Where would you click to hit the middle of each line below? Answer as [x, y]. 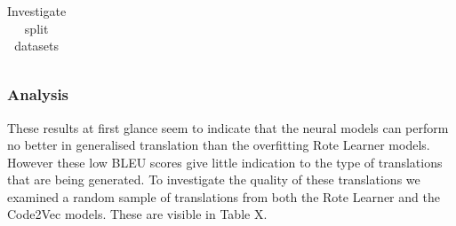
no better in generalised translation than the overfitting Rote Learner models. [219, 145]
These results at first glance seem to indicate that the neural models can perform [228, 127]
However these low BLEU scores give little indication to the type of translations [225, 162]
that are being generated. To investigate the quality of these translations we [214, 179]
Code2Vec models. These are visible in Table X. [137, 214]
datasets [37, 46]
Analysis [38, 94]
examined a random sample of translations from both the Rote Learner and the [224, 196]
